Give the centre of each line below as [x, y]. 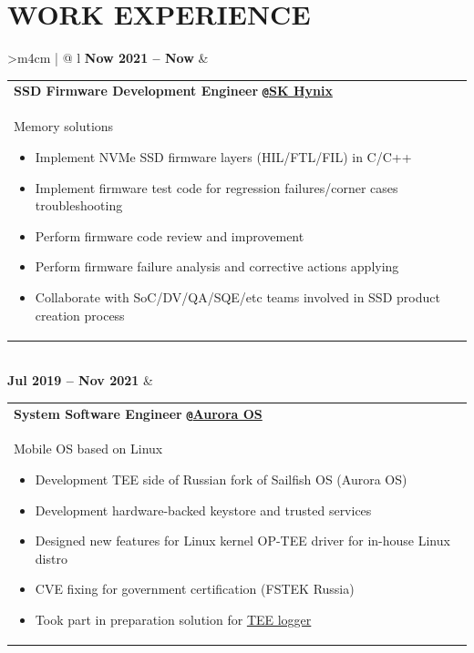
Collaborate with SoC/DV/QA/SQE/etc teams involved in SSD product [237, 296]
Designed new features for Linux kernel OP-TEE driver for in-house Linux [242, 541]
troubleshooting [79, 205]
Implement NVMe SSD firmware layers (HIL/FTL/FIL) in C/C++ [223, 156]
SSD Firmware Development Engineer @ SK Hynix [173, 91]
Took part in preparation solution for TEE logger [173, 620]
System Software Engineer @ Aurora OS [138, 413]
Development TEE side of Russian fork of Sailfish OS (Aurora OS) [221, 480]
